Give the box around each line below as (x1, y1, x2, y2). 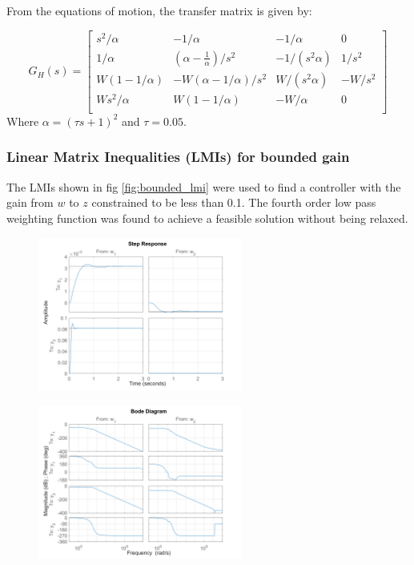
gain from (6, 194, 54, 211)
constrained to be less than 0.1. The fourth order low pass (91, 194, 376, 211)
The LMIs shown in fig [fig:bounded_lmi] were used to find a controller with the (6, 178, 401, 195)
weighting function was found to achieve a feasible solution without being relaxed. (6, 209, 408, 226)
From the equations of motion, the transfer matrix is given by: (6, 2, 312, 18)
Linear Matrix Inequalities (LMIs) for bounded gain (6, 147, 350, 167)
